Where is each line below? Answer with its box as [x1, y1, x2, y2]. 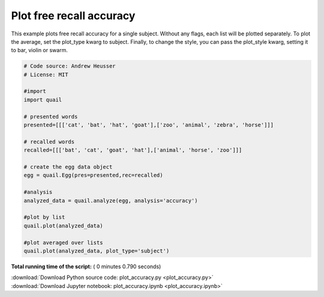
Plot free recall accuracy [11, 9, 136, 22]
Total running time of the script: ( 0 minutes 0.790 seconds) [11, 263, 161, 270]
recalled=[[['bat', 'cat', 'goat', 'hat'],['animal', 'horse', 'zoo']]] [23, 147, 242, 154]
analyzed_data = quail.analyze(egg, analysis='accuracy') [23, 197, 198, 204]
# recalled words [23, 138, 75, 145]
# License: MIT [23, 71, 68, 78]
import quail [23, 96, 62, 103]
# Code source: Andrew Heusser [23, 63, 116, 70]
